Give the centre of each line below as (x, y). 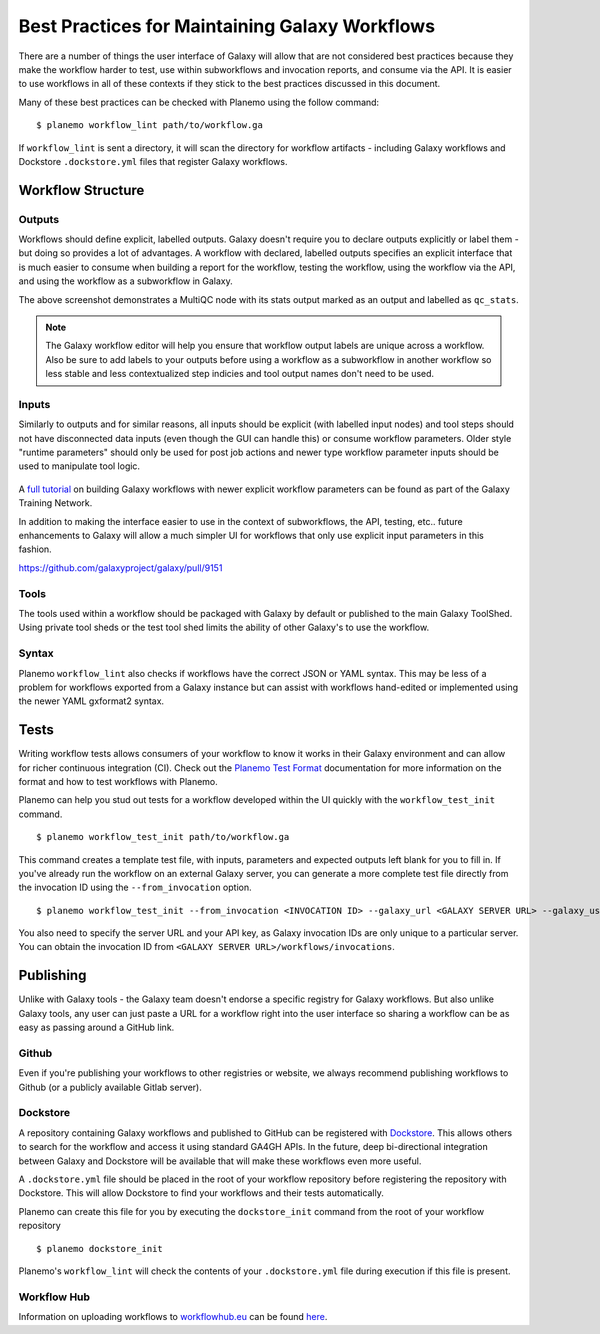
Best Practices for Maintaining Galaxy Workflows (226, 26)
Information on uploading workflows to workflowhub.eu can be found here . (173, 1317)
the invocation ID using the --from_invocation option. (135, 887)
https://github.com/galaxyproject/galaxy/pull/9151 (120, 567)
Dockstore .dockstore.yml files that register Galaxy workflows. (153, 161)
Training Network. (55, 503)
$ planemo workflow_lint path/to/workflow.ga (150, 125)
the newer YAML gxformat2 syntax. (91, 701)
